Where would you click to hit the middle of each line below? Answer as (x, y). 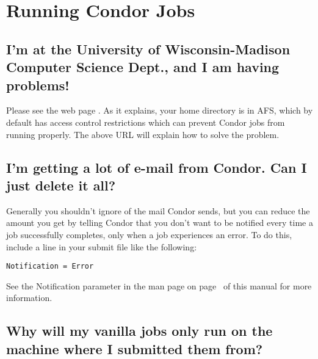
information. (29, 298)
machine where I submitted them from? (135, 348)
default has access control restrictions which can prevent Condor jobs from (146, 122)
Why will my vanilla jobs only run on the (139, 331)
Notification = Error (50, 267)
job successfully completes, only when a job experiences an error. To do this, (149, 234)
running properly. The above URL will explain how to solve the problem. (143, 134)
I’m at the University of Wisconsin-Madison (148, 49)
